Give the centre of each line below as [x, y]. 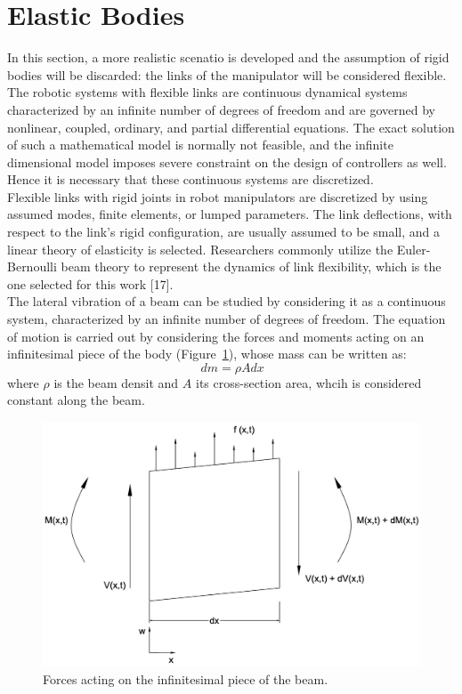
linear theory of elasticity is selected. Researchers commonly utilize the [200, 249]
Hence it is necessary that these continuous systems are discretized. [190, 179]
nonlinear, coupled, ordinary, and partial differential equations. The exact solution [231, 127]
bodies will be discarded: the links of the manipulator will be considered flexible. [227, 74]
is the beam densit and [116, 382]
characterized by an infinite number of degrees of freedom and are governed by [222, 109]
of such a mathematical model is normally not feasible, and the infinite [200, 145]
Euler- [413, 249]
